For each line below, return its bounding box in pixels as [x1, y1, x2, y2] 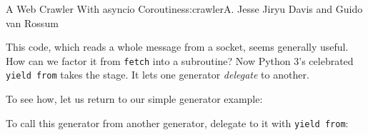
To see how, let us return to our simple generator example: [6, 91, 263, 106]
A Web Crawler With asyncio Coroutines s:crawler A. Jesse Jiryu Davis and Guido [6, 1, 363, 16]
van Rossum [6, 15, 59, 30]
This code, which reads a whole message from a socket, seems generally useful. [6, 39, 349, 54]
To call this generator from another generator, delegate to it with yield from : [6, 115, 349, 130]
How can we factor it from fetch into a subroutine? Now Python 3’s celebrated [6, 53, 354, 68]
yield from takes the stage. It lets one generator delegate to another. [6, 67, 309, 82]
